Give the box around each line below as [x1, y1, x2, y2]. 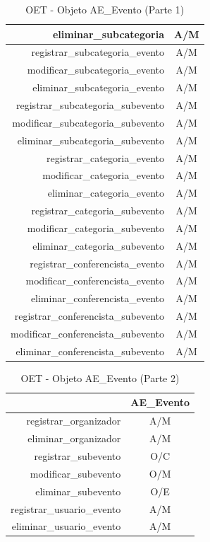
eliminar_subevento [35, 483, 121, 498]
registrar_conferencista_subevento [14, 309, 165, 323]
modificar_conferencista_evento [25, 273, 165, 288]
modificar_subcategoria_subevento [12, 115, 165, 129]
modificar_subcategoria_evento [27, 62, 165, 77]
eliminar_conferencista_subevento [16, 343, 165, 358]
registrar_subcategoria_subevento [16, 97, 165, 112]
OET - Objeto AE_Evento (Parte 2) [20, 370, 180, 385]
